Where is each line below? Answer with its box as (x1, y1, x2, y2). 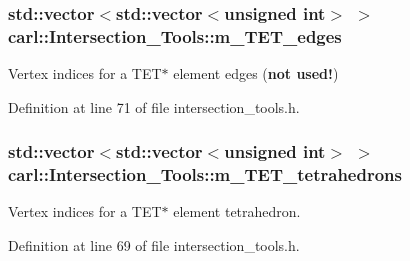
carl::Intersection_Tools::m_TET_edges (8, 23, 342, 48)
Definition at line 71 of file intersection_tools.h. (8, 96, 300, 117)
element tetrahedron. (173, 201, 301, 222)
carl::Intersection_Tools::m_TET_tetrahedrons (8, 162, 402, 187)
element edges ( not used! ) (173, 63, 339, 84)
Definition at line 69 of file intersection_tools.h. (8, 235, 300, 256)
